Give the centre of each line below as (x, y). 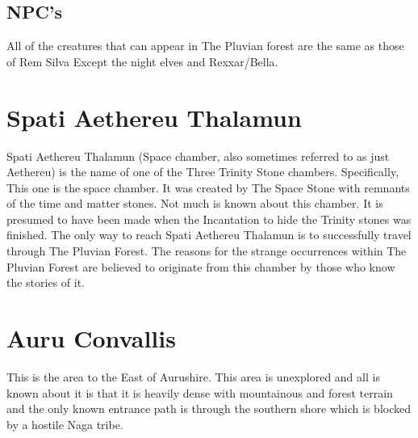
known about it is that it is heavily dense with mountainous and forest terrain (200, 392)
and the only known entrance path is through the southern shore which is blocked (209, 409)
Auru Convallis (91, 338)
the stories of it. (46, 282)
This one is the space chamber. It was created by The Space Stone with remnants (208, 187)
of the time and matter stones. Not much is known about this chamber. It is (195, 203)
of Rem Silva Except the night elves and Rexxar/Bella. (142, 61)
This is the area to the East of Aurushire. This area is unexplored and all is (193, 376)
